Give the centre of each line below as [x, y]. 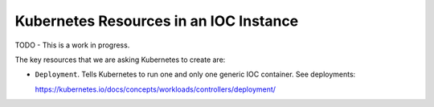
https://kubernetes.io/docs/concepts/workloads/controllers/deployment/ [156, 89]
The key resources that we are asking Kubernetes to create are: [120, 60]
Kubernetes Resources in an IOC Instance [157, 21]
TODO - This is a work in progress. [72, 45]
